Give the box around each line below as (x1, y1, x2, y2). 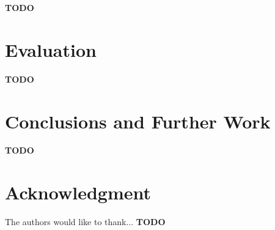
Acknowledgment (5, 180, 151, 205)
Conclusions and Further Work (5, 108, 271, 133)
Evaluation (5, 37, 97, 62)
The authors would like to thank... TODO (5, 215, 166, 228)
